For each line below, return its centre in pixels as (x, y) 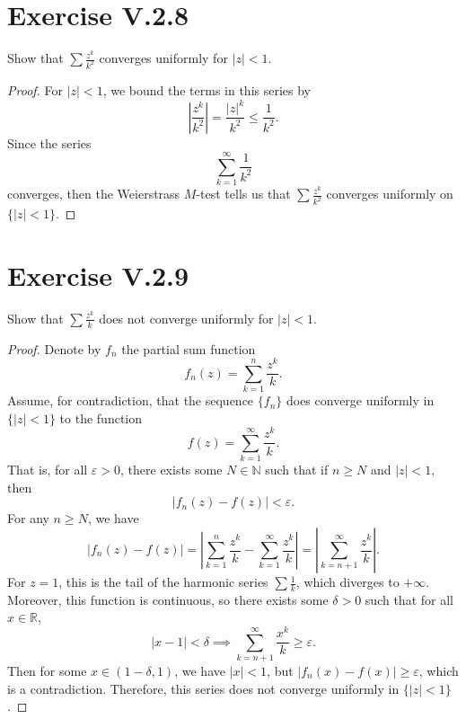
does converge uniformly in (360, 400)
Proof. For (35, 90)
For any (28, 518)
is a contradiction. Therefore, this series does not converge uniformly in (203, 688)
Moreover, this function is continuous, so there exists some (168, 599)
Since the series (49, 142)
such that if (297, 470)
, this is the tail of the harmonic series (163, 582)
